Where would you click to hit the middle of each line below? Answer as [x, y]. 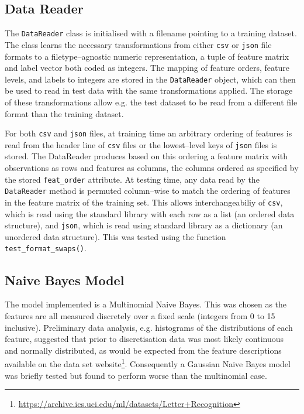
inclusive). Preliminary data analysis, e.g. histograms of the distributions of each [149, 327]
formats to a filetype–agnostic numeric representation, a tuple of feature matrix [147, 56]
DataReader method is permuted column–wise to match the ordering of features [148, 191]
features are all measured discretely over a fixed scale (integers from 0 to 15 [140, 315]
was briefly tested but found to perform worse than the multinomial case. [136, 375]
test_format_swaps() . [46, 248]
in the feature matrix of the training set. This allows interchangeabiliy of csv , [144, 202]
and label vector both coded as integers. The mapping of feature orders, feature [147, 68]
